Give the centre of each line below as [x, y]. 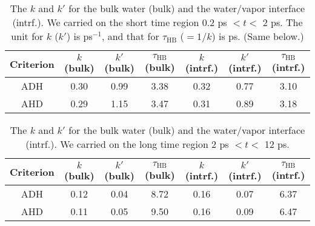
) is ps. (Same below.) [258, 36]
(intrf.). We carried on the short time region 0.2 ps [120, 22]
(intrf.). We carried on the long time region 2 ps [127, 144]
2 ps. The [283, 22]
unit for [27, 36]
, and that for [130, 36]
